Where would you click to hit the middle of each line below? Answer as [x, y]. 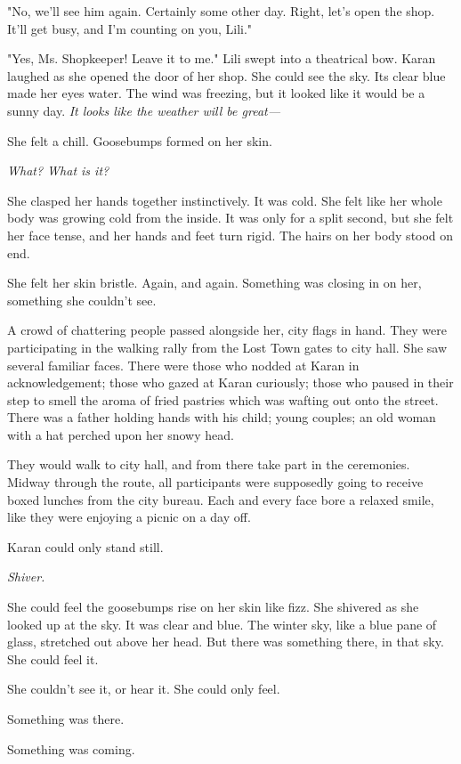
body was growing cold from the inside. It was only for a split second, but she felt [230, 218]
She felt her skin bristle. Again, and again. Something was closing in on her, [214, 283]
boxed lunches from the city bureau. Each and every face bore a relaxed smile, [221, 499]
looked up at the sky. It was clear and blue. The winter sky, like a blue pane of [222, 624]
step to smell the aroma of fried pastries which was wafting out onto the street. [223, 399]
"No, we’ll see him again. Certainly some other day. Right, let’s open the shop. [221, 11]
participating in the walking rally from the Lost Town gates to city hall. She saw [227, 347]
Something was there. [66, 719]
